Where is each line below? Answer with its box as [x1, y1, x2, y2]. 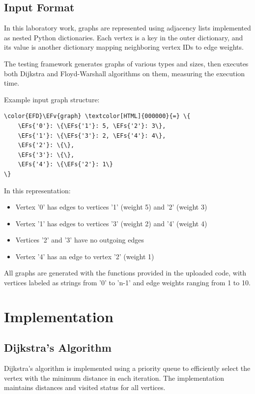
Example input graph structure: [4, 94, 100, 104]
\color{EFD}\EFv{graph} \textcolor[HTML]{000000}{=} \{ [4, 113, 191, 120]
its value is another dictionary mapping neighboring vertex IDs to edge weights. [4, 42, 244, 52]
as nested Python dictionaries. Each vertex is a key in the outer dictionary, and [4, 32, 243, 42]
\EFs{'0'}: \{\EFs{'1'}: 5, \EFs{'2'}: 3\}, [18, 122, 166, 129]
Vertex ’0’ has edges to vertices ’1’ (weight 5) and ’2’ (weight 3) [15, 202, 207, 212]
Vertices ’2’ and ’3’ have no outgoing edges [15, 235, 144, 245]
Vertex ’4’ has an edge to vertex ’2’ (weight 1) [15, 251, 154, 261]
